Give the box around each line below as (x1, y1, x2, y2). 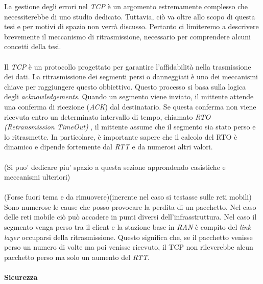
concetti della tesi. (4, 41, 61, 52)
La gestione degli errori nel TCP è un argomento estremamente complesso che (4, 1, 248, 11)
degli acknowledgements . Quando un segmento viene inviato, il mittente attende (4, 91, 254, 102)
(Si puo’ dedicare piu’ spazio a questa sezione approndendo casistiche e (4, 161, 226, 172)
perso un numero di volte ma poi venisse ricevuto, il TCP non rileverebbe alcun (4, 242, 253, 252)
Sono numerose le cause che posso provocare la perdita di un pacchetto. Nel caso (4, 201, 256, 212)
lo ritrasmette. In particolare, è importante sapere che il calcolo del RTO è (4, 131, 237, 142)
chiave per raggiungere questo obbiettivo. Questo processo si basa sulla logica (4, 81, 246, 92)
